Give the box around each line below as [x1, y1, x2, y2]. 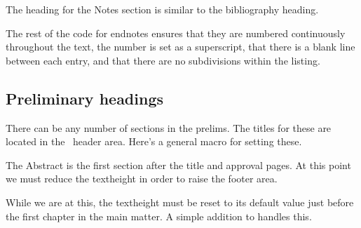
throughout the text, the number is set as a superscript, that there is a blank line [6, 39, 355, 54]
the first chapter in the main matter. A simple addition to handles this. [6, 208, 312, 223]
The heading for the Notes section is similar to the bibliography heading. [6, 2, 319, 16]
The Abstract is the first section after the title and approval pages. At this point [6, 157, 351, 172]
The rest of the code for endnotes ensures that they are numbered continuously [6, 25, 346, 40]
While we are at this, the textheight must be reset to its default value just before [6, 194, 354, 209]
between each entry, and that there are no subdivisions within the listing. [6, 53, 320, 67]
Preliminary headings [6, 87, 164, 109]
